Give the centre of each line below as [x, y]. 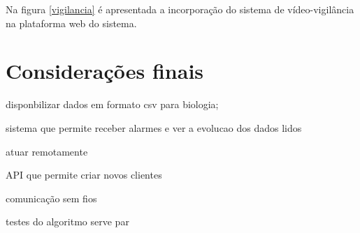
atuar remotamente [47, 151]
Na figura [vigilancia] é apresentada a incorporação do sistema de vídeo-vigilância [180, 9]
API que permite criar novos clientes [84, 175]
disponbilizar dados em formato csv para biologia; [112, 104]
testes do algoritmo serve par [67, 221]
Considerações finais [105, 71]
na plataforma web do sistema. [71, 23]
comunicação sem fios [51, 198]
